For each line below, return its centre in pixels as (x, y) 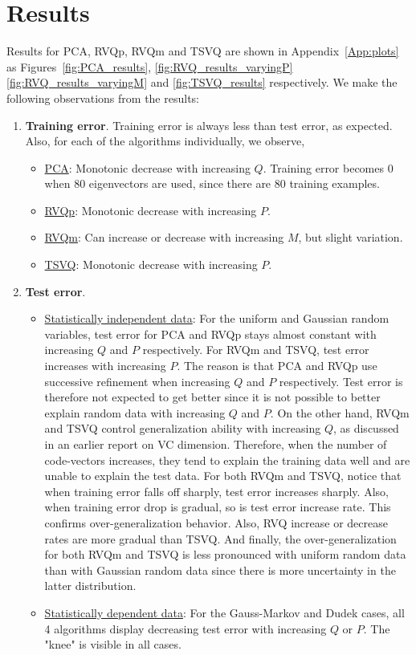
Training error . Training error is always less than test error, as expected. (209, 125)
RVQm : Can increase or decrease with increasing (164, 237)
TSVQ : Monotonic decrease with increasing (151, 264)
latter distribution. (90, 586)
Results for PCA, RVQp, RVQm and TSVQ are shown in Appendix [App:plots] (203, 51)
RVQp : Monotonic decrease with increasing (151, 210)
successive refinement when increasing (137, 381)
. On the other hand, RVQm (340, 412)
